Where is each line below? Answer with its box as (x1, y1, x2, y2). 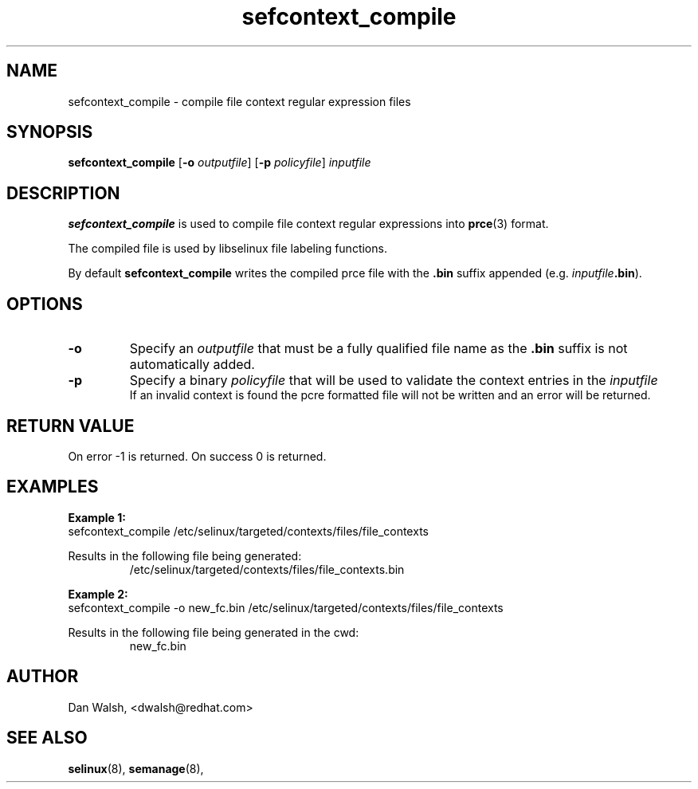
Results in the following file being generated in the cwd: (68, 625, 359, 639)
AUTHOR (6, 666, 79, 687)
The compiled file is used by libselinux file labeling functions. (68, 241, 387, 256)
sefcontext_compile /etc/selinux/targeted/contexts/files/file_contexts (68, 524, 429, 538)
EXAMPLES (6, 477, 99, 497)
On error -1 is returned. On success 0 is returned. (68, 449, 327, 463)
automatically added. (129, 356, 255, 373)
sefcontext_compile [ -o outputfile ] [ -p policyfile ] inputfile (68, 155, 371, 170)
